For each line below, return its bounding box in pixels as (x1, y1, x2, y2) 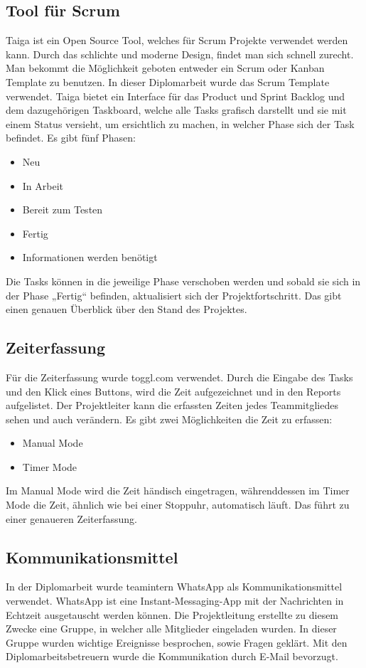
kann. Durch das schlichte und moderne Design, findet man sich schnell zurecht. (6, 46, 354, 61)
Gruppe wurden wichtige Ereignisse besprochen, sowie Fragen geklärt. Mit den (6, 635, 348, 650)
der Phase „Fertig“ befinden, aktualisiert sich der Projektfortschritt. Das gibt (6, 287, 342, 302)
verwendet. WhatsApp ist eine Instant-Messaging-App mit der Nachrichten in (6, 593, 344, 608)
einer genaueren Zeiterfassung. (6, 511, 137, 526)
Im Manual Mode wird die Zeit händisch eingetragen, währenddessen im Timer (6, 483, 350, 498)
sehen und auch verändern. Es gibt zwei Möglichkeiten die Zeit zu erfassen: (6, 411, 333, 426)
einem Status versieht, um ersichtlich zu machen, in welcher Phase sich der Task (6, 116, 355, 131)
